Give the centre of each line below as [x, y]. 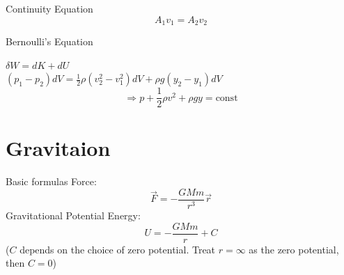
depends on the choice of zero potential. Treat [118, 249]
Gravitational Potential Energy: [73, 215]
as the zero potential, [294, 249]
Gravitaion [58, 148]
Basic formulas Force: [51, 181]
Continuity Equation [49, 8]
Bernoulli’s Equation [49, 41]
